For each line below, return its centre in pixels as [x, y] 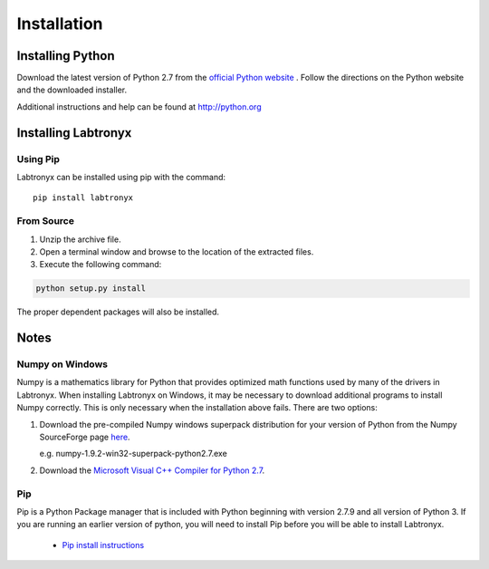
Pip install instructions [103, 545]
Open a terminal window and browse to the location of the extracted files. [177, 251]
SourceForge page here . [85, 437]
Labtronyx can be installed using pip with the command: [121, 177]
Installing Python [66, 56]
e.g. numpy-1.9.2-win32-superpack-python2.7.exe [134, 454]
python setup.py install [91, 289]
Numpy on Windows [62, 364]
